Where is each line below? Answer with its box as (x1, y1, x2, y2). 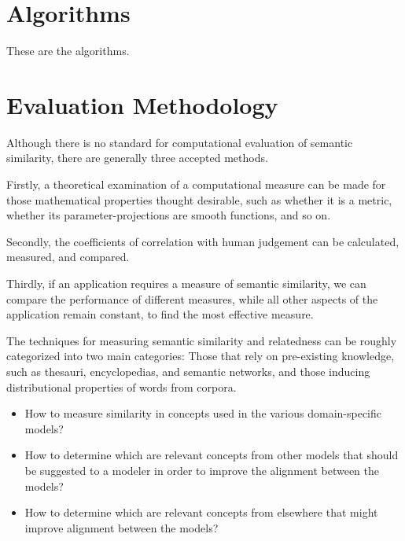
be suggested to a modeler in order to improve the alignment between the (24, 462, 380, 478)
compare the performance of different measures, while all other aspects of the (6, 290, 378, 307)
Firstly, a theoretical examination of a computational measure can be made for (6, 176, 386, 193)
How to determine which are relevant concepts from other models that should (24, 447, 399, 463)
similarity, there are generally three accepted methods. (6, 149, 268, 166)
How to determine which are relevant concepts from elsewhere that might (24, 504, 378, 521)
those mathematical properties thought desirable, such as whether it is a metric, (6, 191, 392, 208)
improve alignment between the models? (24, 519, 219, 535)
